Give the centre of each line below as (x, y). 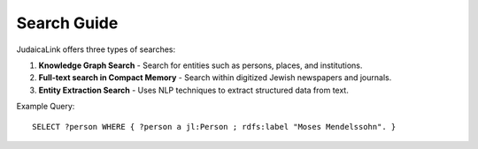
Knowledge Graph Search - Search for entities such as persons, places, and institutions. (200, 65)
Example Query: (46, 107)
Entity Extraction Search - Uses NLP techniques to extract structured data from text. (193, 90)
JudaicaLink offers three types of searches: (96, 49)
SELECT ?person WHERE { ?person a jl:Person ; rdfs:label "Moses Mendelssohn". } (214, 127)
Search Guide (67, 23)
